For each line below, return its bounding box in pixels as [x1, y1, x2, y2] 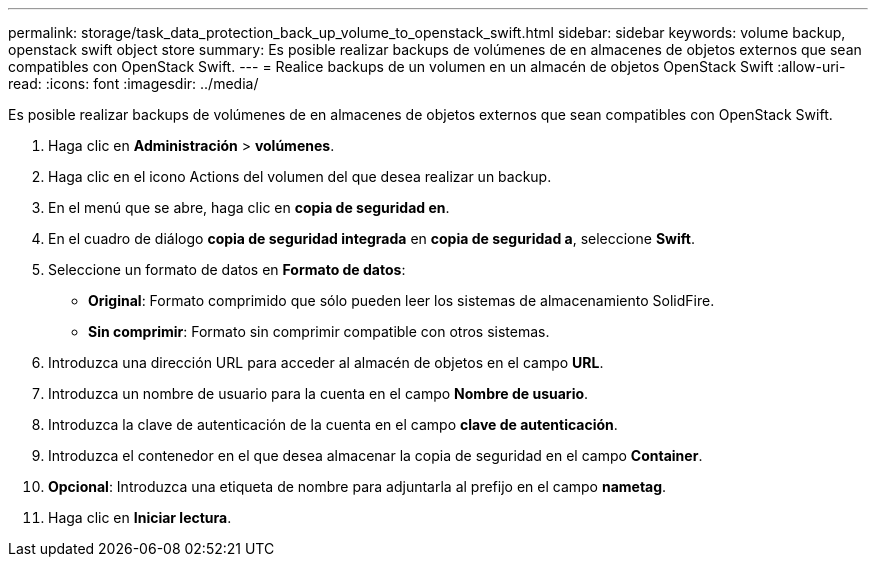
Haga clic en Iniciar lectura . [48, 509, 232, 526]
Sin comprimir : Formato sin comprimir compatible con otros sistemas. [88, 323, 550, 340]
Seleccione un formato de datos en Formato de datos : [48, 261, 406, 278]
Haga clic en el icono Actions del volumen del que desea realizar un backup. [48, 168, 552, 185]
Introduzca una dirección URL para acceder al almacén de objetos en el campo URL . [48, 354, 604, 371]
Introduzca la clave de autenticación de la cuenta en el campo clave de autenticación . [48, 416, 618, 433]
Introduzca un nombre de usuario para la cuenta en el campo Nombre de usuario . [48, 385, 589, 402]
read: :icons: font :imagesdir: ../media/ [8, 75, 259, 92]
